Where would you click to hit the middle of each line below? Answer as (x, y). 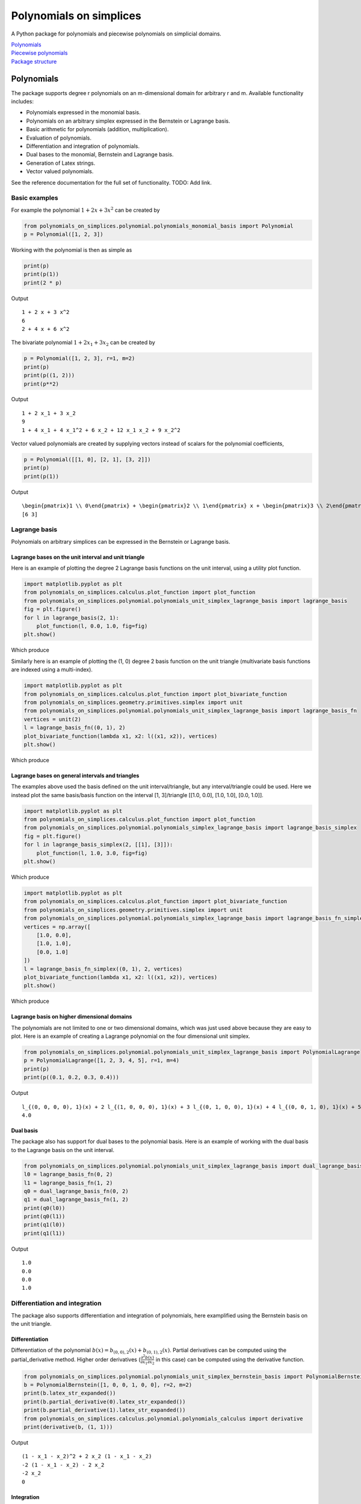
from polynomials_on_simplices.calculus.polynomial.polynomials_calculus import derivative (163, 1419)
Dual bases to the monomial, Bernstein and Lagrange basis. (100, 155)
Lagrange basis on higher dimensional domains (72, 1017)
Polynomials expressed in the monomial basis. (83, 112)
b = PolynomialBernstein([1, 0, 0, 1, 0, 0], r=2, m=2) (108, 1385)
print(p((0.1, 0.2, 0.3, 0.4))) (72, 1077)
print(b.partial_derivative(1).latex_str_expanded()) (105, 1410)
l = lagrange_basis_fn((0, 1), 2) (75, 728)
